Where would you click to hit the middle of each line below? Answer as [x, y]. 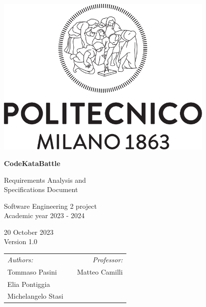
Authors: [20, 259]
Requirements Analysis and [45, 180]
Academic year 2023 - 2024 [44, 215]
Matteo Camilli [100, 271]
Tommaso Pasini [32, 271]
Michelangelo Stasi [35, 296]
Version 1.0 [21, 241]
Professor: [108, 259]
